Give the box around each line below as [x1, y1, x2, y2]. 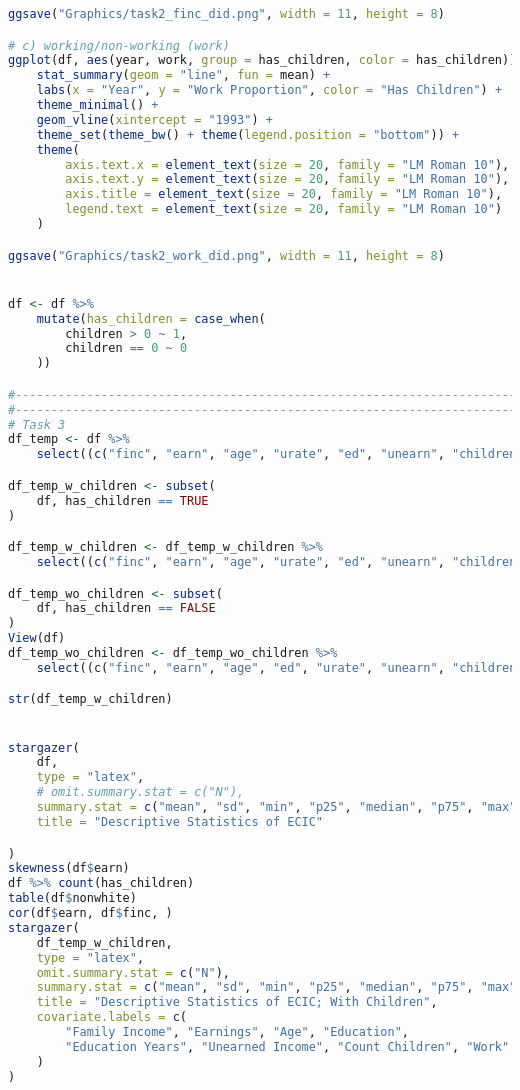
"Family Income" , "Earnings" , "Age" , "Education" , [65, 1025, 409, 1039]
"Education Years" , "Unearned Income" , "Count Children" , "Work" [65, 1039, 510, 1054]
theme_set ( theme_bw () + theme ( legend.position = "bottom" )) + [36, 127, 460, 142]
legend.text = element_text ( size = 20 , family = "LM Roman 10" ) [65, 202, 503, 217]
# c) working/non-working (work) [8, 38, 230, 53]
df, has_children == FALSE [36, 601, 216, 616]
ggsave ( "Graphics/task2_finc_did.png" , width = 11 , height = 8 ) [8, 7, 445, 21]
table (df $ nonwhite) [8, 891, 137, 906]
